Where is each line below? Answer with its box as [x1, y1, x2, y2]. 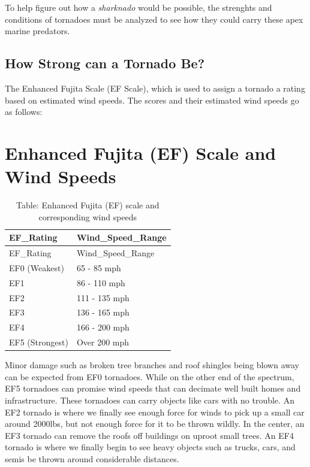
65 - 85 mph [76, 261, 121, 274]
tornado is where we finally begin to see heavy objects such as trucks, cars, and [5, 441, 296, 453]
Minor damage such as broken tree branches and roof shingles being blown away [5, 359, 299, 371]
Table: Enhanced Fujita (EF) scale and [16, 199, 159, 211]
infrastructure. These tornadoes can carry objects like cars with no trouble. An [5, 394, 294, 407]
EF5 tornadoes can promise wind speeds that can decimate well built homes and [5, 382, 301, 395]
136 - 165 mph [76, 306, 130, 319]
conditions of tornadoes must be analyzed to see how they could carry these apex [5, 13, 303, 25]
